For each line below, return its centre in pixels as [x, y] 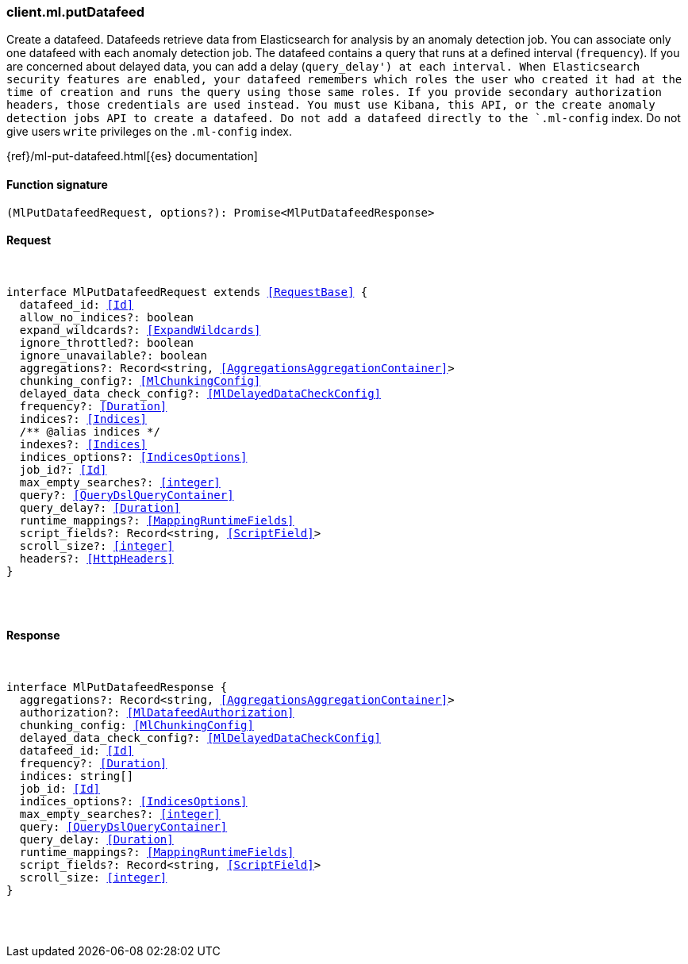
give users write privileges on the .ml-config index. [150, 132]
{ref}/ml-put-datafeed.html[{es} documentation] [132, 156]
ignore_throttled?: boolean [107, 342]
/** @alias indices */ [90, 431]
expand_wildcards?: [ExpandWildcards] [140, 330]
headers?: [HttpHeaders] [96, 558]
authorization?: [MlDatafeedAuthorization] [157, 713]
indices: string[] [77, 776]
